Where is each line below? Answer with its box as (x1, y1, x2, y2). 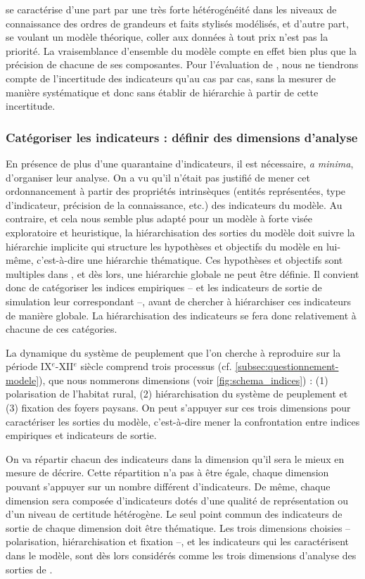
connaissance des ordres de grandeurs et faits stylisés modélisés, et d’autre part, (6, 15, 349, 30)
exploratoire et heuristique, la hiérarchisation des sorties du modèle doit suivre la (6, 224, 355, 239)
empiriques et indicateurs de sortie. (6, 428, 157, 443)
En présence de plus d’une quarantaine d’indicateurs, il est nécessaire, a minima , (6, 155, 354, 170)
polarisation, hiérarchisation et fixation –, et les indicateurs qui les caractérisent (6, 534, 349, 549)
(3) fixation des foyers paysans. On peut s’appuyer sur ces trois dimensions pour (6, 400, 351, 415)
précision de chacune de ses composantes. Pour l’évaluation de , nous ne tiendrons (6, 57, 359, 72)
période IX (6, 359, 52, 374)
